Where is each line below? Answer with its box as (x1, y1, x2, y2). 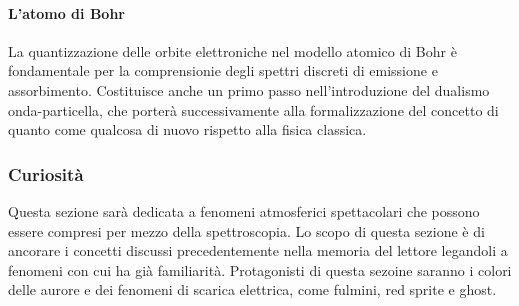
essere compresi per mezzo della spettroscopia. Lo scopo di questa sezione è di (8, 220, 485, 241)
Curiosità (8, 161, 84, 186)
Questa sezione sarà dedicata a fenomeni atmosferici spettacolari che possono (8, 200, 480, 221)
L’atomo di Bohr (8, 2, 125, 23)
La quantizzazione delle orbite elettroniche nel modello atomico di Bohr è (8, 40, 457, 61)
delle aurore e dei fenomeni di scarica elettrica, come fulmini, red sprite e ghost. (8, 279, 497, 300)
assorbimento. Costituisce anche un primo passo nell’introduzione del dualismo (8, 79, 490, 100)
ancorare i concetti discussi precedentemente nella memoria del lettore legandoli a (8, 240, 508, 261)
